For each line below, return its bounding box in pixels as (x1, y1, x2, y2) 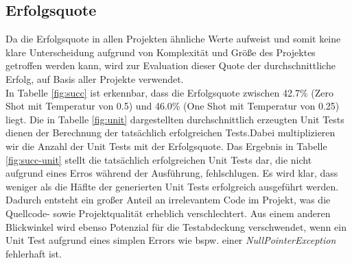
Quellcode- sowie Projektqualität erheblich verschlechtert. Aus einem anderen (5, 205, 331, 220)
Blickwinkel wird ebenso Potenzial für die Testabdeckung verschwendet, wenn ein (5, 219, 347, 234)
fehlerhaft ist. (5, 246, 62, 260)
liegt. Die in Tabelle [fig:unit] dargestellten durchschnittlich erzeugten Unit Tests (5, 112, 344, 126)
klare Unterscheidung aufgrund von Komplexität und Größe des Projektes (5, 45, 316, 59)
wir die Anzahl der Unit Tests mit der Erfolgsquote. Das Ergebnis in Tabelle (5, 138, 327, 153)
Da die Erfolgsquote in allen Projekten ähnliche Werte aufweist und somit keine (5, 32, 341, 46)
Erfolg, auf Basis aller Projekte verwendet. (5, 71, 184, 86)
